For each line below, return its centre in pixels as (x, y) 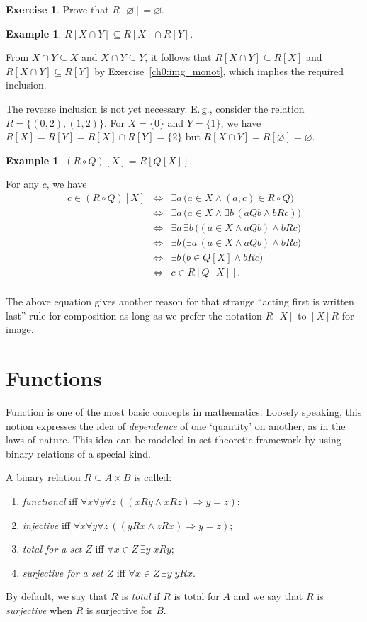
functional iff (50, 501)
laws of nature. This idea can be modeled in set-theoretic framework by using (174, 440)
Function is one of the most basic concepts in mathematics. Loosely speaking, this (184, 412)
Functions (54, 378)
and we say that (268, 596)
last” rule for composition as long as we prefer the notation (134, 315)
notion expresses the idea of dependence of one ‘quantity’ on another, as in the (176, 425)
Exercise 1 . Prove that (57, 9)
